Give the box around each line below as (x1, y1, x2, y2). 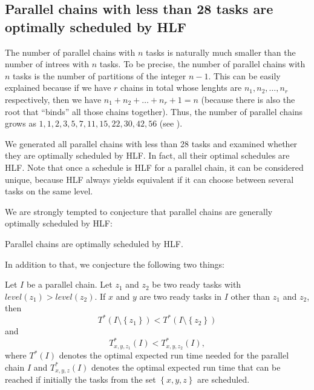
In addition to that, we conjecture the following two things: (5, 257, 224, 270)
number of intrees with (5, 58, 89, 70)
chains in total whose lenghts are (120, 81, 242, 94)
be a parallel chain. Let (26, 278, 113, 291)
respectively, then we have (5, 93, 102, 105)
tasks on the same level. (5, 185, 93, 197)
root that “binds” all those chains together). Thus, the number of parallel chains (5, 105, 303, 117)
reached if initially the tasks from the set (5, 373, 156, 386)
